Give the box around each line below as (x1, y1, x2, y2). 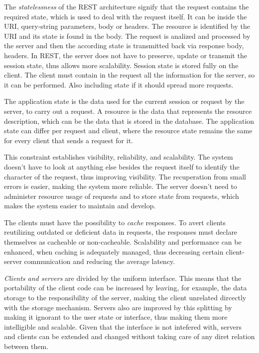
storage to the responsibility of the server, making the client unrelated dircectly (4, 292, 247, 303)
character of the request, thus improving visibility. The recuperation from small (4, 171, 246, 181)
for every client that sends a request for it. (4, 135, 133, 145)
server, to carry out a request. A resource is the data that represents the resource (4, 105, 252, 116)
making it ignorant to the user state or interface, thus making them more (4, 312, 228, 322)
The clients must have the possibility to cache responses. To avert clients (4, 217, 226, 227)
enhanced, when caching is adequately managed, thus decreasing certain (4, 246, 224, 257)
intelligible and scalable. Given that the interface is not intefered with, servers (4, 321, 242, 332)
